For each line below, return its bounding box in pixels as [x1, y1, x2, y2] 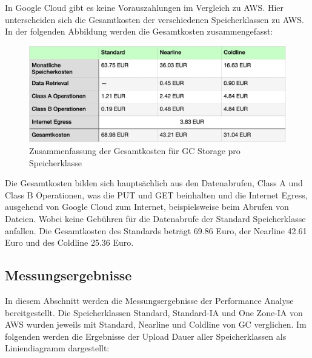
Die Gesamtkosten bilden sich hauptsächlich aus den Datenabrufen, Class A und [5, 177, 303, 189]
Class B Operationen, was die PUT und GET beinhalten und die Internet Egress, [5, 188, 308, 201]
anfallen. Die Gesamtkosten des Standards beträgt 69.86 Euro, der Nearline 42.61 [5, 224, 307, 237]
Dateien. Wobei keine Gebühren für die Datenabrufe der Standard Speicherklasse [5, 212, 306, 225]
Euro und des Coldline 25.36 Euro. [5, 236, 134, 249]
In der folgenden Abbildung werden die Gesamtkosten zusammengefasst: [5, 25, 273, 38]
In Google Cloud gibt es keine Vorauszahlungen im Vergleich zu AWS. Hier [5, 1, 284, 13]
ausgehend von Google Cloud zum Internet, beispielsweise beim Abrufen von [5, 200, 289, 213]
